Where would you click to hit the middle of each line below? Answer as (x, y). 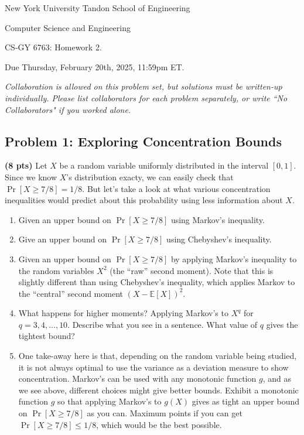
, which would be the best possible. (159, 424)
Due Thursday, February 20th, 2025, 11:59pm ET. (95, 66)
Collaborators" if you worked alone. (68, 109)
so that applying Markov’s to (110, 401)
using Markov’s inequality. (218, 219)
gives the (282, 324)
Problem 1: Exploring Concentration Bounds (143, 141)
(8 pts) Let (26, 165)
